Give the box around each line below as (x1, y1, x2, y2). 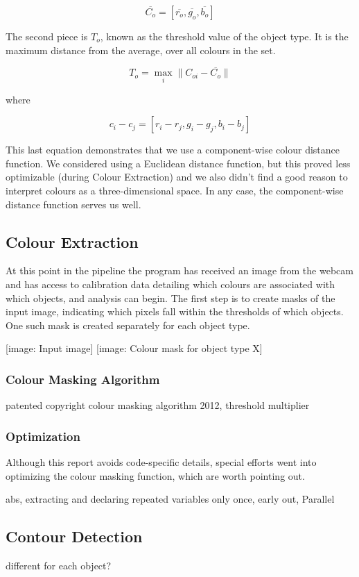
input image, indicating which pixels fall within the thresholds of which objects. (6, 304, 344, 319)
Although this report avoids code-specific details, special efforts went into (6, 454, 317, 469)
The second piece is (6, 29, 88, 43)
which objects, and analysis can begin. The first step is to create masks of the (6, 290, 335, 305)
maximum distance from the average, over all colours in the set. (6, 42, 276, 57)
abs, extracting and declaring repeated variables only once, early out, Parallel (6, 492, 335, 506)
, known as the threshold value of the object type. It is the (100, 29, 349, 43)
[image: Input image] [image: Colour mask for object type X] (6, 341, 263, 356)
